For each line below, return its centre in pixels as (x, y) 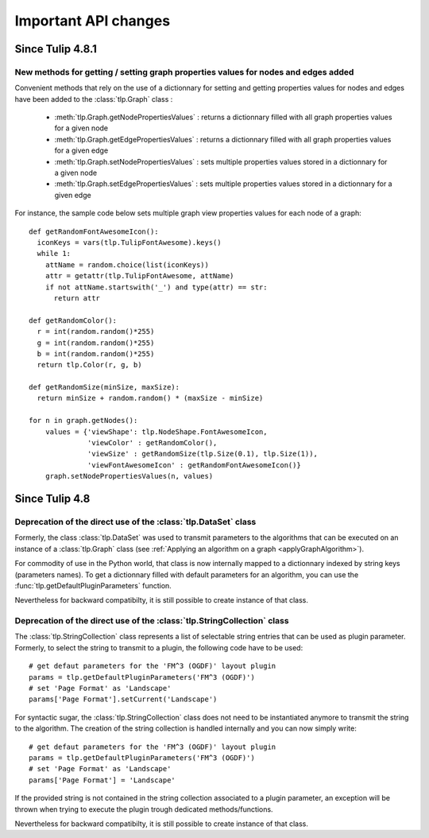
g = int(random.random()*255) (96, 343)
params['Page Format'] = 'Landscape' (102, 780)
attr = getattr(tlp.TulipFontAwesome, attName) (139, 276)
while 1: (54, 254)
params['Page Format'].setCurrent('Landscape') (123, 699)
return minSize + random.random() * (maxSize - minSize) (150, 398)
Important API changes (93, 21)
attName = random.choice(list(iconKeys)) (127, 265)
